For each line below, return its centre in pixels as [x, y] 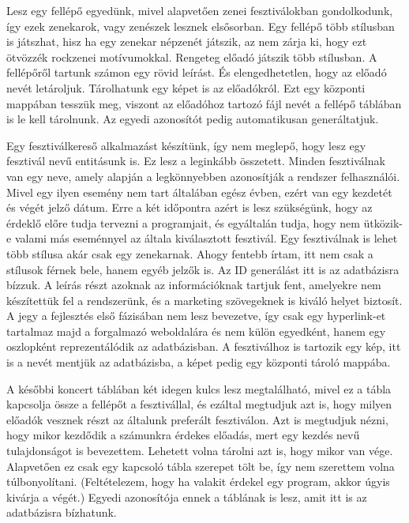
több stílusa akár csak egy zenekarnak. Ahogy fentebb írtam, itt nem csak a [190, 253]
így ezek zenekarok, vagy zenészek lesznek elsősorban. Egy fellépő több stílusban [201, 26]
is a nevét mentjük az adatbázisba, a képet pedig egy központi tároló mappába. [199, 362]
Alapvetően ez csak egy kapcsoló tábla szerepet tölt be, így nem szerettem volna [201, 466]
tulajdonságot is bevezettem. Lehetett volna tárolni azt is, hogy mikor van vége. [200, 451]
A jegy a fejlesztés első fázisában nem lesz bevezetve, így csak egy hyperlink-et [196, 316]
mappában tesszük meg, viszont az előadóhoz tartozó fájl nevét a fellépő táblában [204, 103]
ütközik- [383, 222]
